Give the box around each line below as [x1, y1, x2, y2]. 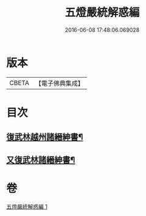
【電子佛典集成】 [35, 79, 84, 88]
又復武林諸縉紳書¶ [6, 154, 75, 165]
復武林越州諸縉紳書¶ [6, 132, 83, 143]
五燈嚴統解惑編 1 [6, 203, 47, 210]
